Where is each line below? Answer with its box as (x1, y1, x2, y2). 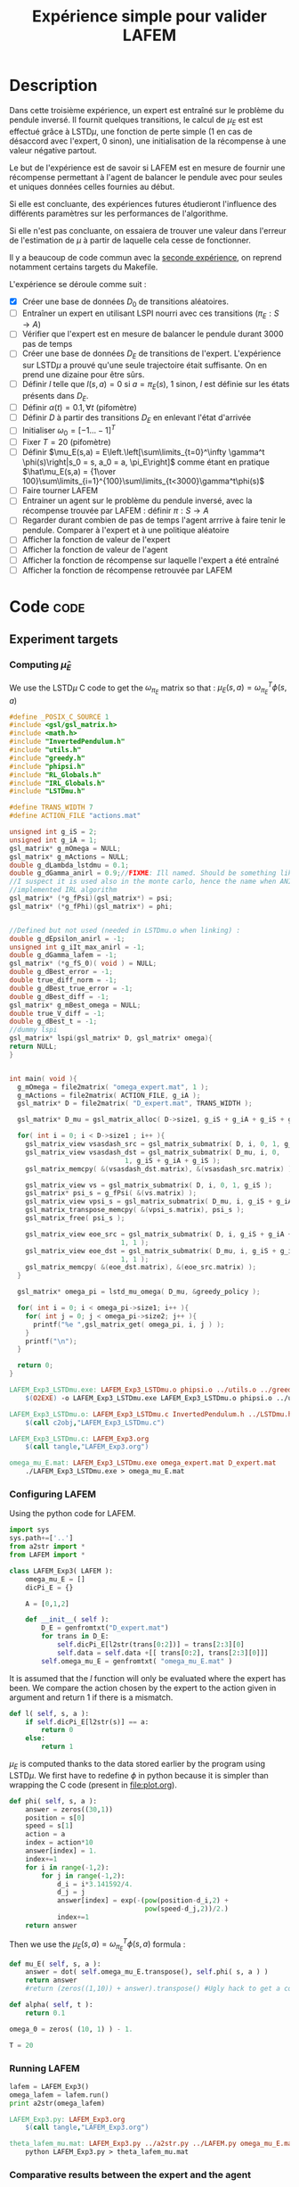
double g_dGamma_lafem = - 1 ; (9, 951, 117, 960)
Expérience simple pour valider (32, 6, 267, 27)
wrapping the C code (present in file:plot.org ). (9, 1779, 178, 1790)
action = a (25, 1830, 66, 1839)
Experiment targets (9, 631, 118, 648)
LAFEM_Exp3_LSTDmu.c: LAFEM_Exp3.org (9, 1434, 149, 1443)
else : (25, 1734, 46, 1743)
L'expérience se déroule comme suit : (9, 278, 147, 289)
